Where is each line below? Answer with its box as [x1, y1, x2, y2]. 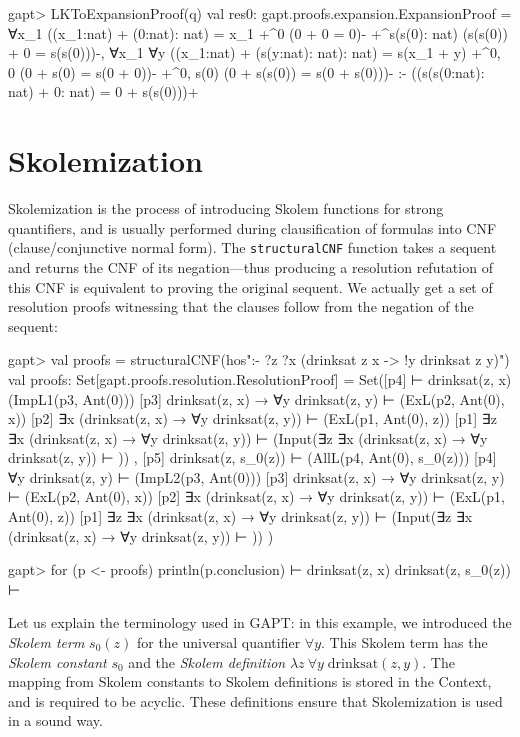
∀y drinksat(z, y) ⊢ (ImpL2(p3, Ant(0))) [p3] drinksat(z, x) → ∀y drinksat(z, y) [8, 466, 505, 487]
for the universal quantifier [136, 632, 301, 653]
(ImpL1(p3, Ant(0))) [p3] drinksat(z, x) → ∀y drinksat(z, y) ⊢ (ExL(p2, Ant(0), [8, 388, 505, 409]
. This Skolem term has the [321, 632, 488, 653]
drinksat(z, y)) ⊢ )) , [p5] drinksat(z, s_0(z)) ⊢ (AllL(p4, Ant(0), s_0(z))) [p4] [8, 447, 497, 468]
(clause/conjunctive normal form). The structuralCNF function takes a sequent [8, 237, 497, 258]
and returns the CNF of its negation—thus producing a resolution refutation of [8, 256, 493, 277]
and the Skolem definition [128, 651, 286, 672]
